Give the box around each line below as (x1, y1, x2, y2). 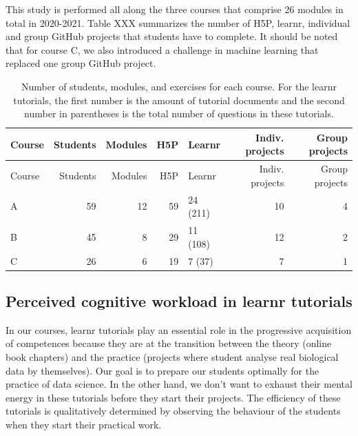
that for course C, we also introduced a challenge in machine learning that (6, 42, 319, 57)
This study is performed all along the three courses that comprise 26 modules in (6, 2, 344, 16)
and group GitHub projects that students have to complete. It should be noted (6, 29, 338, 43)
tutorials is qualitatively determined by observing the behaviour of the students (6, 404, 341, 418)
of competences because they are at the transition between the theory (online (6, 336, 332, 350)
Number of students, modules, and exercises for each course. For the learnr (21, 79, 337, 93)
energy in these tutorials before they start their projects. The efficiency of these (6, 390, 341, 404)
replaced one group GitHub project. (6, 56, 156, 70)
